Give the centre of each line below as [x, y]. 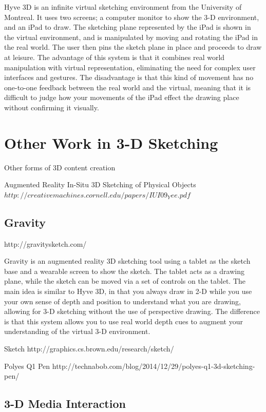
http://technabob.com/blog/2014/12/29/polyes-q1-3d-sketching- [154, 366]
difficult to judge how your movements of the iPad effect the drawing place [122, 97]
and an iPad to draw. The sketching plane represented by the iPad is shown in [128, 27]
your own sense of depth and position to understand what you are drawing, [122, 301]
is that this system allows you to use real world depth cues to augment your [123, 321]
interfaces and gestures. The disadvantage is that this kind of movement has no [129, 77]
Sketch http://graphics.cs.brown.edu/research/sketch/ [89, 348]
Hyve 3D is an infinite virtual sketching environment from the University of [123, 7]
